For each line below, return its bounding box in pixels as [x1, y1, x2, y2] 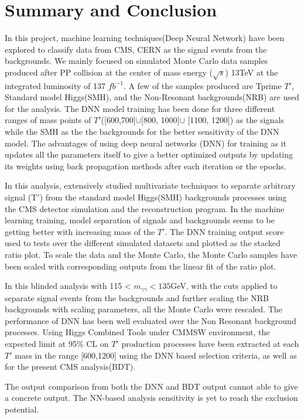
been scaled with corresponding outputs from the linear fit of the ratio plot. [5, 260, 276, 272]
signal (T [5, 191, 37, 203]
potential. [5, 403, 39, 415]
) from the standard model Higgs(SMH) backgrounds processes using [39, 191, 287, 203]
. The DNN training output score [165, 225, 284, 237]
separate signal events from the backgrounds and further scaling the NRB [5, 291, 269, 304]
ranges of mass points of [5, 114, 91, 126]
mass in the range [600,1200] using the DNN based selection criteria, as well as [15, 349, 297, 361]
